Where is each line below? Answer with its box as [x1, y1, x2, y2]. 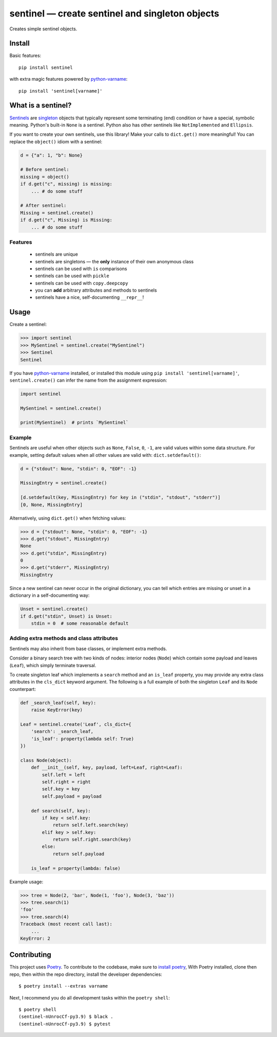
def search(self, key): [31, 808, 91, 814]
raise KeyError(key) [31, 707, 83, 713]
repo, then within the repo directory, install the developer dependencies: [9, 971, 163, 977]
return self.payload [52, 851, 105, 856]
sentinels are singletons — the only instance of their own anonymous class [35, 258, 194, 264]
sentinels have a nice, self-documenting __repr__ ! [35, 294, 144, 300]
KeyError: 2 [20, 935, 51, 941]
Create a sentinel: [9, 321, 47, 328]
